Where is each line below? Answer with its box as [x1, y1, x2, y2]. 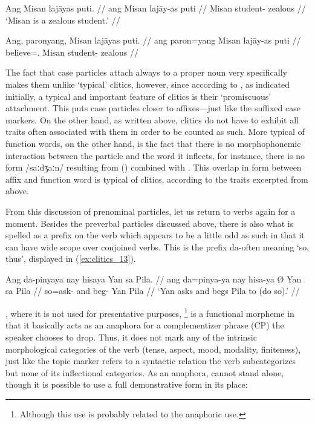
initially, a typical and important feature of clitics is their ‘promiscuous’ [5, 90, 271, 102]
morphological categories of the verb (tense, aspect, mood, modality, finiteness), [5, 342, 301, 355]
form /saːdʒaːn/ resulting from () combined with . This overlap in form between [5, 161, 302, 174]
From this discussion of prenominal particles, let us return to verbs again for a [5, 204, 296, 217]
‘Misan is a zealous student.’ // [5, 13, 120, 26]
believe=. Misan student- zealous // [5, 45, 138, 58]
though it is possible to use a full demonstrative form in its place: [5, 378, 248, 391]
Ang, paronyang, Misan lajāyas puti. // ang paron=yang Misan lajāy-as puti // [5, 34, 301, 47]
